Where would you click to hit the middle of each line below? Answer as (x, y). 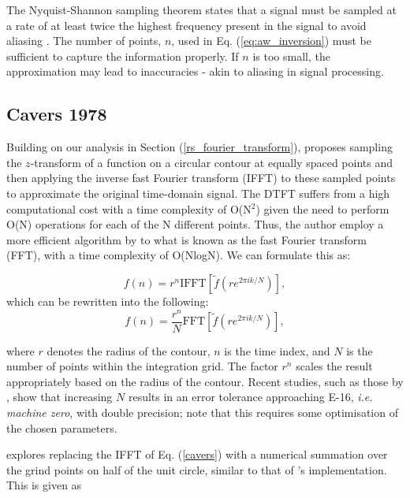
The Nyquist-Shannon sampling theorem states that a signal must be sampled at (201, 9)
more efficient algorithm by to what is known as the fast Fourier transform (186, 239)
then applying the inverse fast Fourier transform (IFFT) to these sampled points (201, 178)
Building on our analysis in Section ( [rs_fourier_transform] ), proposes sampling (199, 147)
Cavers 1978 (57, 114)
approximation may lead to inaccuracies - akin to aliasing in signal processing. (195, 71)
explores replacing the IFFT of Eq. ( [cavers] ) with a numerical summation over (197, 454)
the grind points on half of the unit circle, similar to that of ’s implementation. (197, 469)
